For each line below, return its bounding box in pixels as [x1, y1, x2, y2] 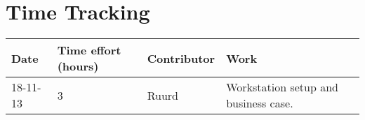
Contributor [147, 50, 215, 66]
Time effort [57, 42, 121, 59]
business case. [226, 95, 293, 112]
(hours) [57, 58, 99, 75]
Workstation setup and [226, 79, 338, 96]
